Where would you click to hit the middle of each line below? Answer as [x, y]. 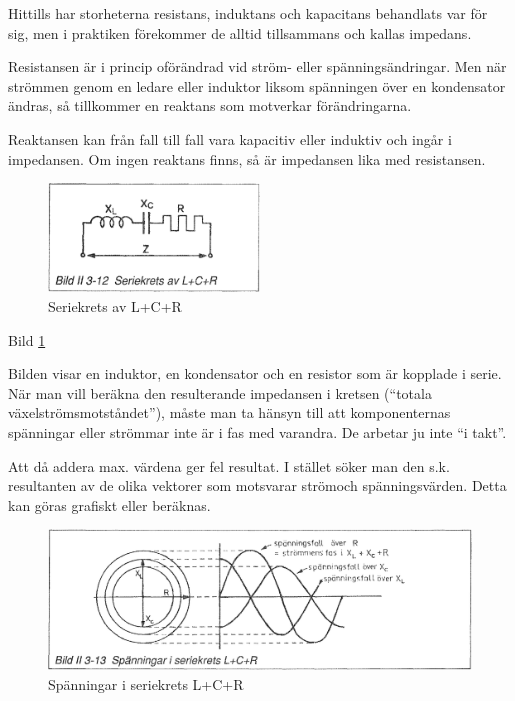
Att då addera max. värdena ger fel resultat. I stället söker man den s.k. [229, 465]
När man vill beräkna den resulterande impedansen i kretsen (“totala [220, 392]
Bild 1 [27, 339]
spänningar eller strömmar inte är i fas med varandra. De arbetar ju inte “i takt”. [257, 432]
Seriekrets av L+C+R [115, 306]
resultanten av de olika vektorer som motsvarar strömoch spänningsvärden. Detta [257, 485]
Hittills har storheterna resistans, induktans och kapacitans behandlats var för [248, 13]
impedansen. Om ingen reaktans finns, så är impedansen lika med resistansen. [247, 158]
